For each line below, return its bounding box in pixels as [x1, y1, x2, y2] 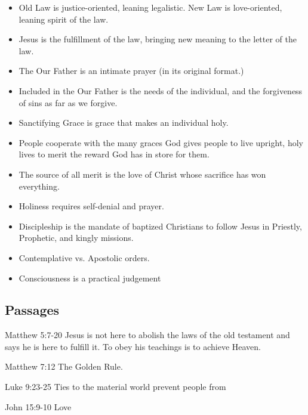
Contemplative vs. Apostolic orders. [19, 251, 150, 264]
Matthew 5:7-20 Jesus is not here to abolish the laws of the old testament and [5, 329, 290, 341]
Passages [5, 301, 60, 319]
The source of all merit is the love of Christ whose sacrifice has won [19, 168, 266, 180]
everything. [19, 179, 60, 192]
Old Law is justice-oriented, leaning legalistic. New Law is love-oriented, [19, 1, 282, 13]
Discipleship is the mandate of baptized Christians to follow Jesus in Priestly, [19, 219, 302, 232]
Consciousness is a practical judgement [19, 271, 161, 284]
